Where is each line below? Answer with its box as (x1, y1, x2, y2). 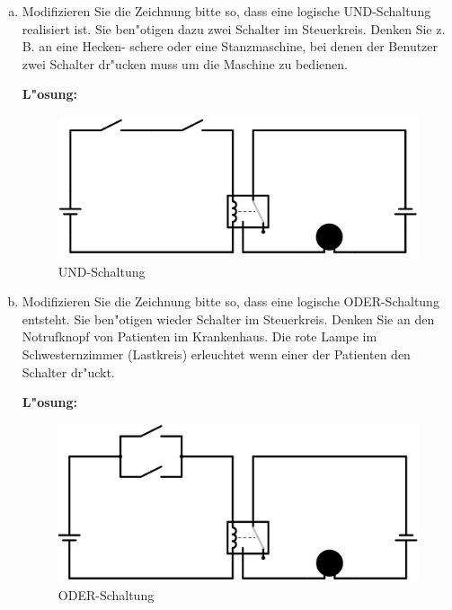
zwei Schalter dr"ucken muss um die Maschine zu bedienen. (22, 54, 348, 73)
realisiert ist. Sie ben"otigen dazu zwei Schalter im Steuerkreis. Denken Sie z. (22, 19, 446, 38)
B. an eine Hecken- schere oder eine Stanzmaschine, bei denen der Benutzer (22, 37, 439, 56)
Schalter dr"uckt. (22, 362, 115, 381)
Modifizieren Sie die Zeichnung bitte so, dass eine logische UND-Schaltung (22, 2, 431, 20)
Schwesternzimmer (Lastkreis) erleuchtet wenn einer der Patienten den (22, 345, 411, 363)
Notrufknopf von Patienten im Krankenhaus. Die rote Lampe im (22, 327, 377, 346)
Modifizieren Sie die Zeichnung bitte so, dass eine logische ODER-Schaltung (22, 292, 439, 311)
